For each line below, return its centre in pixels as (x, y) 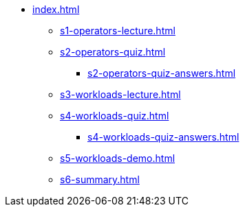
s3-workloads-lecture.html (120, 94)
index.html (56, 9)
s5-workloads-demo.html (118, 158)
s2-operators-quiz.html (113, 52)
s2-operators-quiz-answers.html (162, 73)
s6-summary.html (100, 179)
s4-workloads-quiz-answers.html (163, 137)
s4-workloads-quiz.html (115, 116)
